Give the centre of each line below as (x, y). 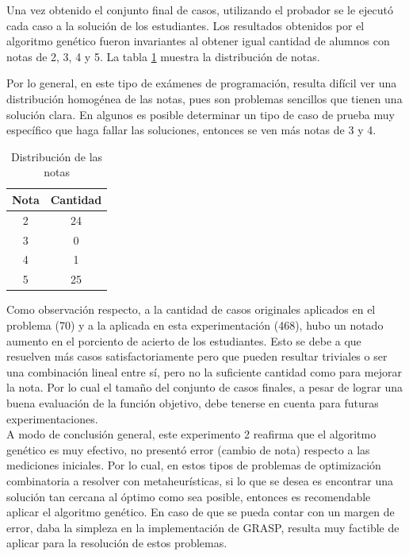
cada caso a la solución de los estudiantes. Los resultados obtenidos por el (185, 25)
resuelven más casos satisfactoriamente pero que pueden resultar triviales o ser (197, 356)
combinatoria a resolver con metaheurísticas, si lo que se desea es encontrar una (200, 480)
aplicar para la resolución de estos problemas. (117, 543)
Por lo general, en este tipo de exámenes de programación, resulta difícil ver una (202, 83)
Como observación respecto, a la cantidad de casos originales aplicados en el (191, 309)
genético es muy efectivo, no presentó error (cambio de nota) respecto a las (188, 449)
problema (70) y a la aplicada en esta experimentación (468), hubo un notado (195, 325)
